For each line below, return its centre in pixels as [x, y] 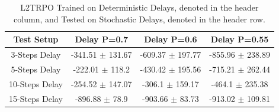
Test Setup [36, 39]
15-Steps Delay [36, 98]
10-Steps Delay [36, 83]
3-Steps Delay [36, 55]
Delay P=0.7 [101, 39]
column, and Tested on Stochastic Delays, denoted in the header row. [139, 19]
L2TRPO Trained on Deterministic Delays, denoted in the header [139, 7]
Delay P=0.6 [171, 39]
